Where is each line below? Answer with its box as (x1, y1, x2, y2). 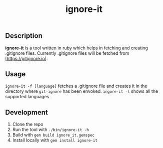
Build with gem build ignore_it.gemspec (12, 132, 95, 138)
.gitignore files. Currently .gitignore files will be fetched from (5, 50, 129, 56)
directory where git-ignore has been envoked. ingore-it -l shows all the (5, 88, 158, 94)
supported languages (5, 94, 49, 100)
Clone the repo (12, 121, 43, 128)
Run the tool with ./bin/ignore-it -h (12, 127, 89, 133)
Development (5, 108, 48, 117)
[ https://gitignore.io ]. (5, 55, 48, 61)
